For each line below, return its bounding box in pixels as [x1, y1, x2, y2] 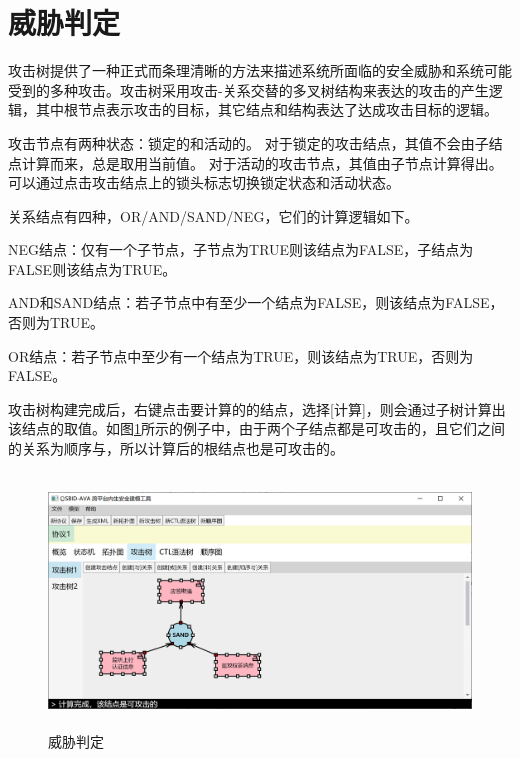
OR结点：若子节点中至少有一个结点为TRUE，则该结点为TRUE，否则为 [8, 345, 474, 366]
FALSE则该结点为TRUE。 [8, 258, 177, 279]
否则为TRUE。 [8, 312, 105, 333]
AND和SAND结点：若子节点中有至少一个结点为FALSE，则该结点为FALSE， [8, 292, 504, 313]
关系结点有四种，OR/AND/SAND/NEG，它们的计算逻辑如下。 [8, 205, 419, 226]
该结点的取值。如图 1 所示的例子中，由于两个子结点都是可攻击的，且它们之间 [8, 418, 505, 439]
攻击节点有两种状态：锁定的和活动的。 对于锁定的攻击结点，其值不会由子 [8, 132, 489, 153]
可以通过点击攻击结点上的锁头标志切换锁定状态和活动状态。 [8, 172, 400, 193]
